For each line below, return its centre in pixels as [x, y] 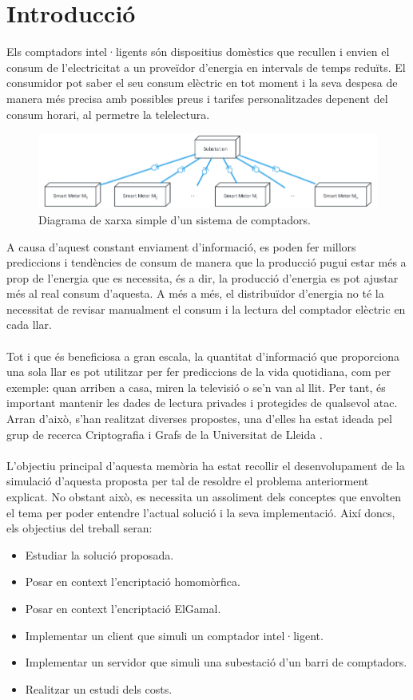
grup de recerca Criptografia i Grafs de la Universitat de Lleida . [165, 434]
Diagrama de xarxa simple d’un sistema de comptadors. [175, 219]
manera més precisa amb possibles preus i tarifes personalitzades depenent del [197, 98]
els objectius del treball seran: [79, 528]
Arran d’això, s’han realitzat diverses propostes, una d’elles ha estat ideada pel [199, 419]
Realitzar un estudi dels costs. [99, 688]
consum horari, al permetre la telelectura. [108, 114]
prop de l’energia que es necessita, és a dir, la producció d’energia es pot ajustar [203, 277]
